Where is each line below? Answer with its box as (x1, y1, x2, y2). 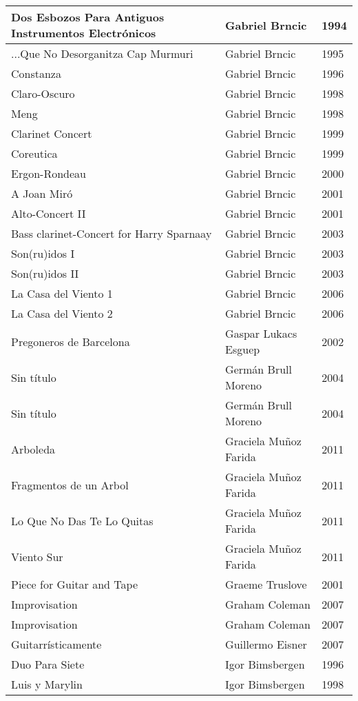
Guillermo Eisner (225, 636, 307, 652)
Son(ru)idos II (11, 265, 79, 281)
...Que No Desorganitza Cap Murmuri (11, 45, 193, 61)
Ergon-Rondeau (11, 165, 86, 181)
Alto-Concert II (11, 205, 86, 221)
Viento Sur (11, 548, 63, 565)
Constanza (11, 65, 61, 81)
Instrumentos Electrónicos (11, 25, 156, 41)
